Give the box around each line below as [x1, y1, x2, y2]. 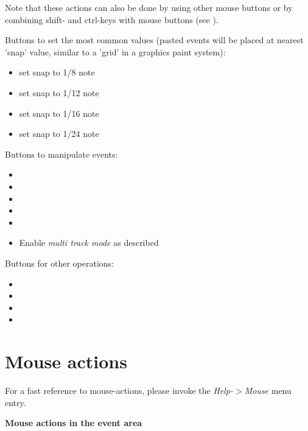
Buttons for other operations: [5, 256, 114, 269]
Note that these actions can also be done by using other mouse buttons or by [5, 1, 293, 13]
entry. [5, 396, 26, 408]
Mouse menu [244, 384, 292, 396]
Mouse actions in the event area [5, 416, 142, 429]
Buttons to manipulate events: [5, 147, 118, 160]
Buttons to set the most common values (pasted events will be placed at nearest [5, 33, 304, 46]
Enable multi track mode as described [19, 236, 159, 249]
